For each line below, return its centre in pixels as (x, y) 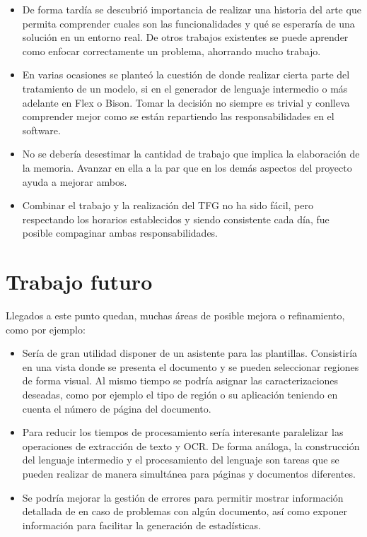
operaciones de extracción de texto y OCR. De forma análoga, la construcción (191, 445)
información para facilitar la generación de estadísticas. (141, 525)
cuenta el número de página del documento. (117, 408)
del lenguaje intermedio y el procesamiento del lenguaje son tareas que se (181, 460)
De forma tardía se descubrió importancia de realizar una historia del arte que (192, 9)
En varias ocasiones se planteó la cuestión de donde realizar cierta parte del (186, 75)
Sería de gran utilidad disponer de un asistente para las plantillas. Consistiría (190, 353)
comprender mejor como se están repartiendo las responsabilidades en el (178, 116)
